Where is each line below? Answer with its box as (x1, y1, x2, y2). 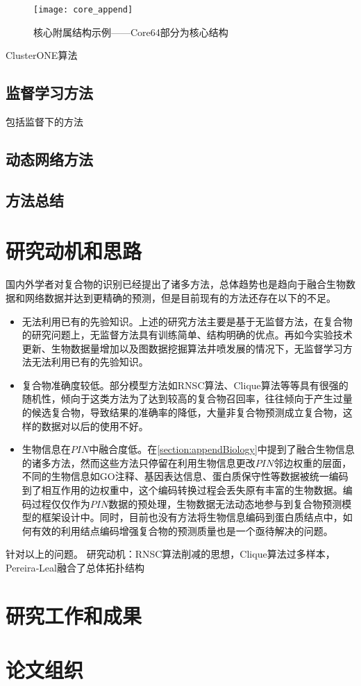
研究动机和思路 (6, 237, 142, 265)
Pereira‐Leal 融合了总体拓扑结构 (6, 560, 144, 575)
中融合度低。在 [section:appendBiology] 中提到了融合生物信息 (89, 442, 355, 456)
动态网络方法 (6, 148, 93, 170)
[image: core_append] (33, 5, 133, 15)
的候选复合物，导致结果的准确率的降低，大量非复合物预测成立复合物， (22, 405, 343, 420)
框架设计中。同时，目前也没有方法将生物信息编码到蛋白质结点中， (41, 510, 343, 524)
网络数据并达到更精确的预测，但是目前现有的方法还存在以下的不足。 (24, 290, 336, 305)
